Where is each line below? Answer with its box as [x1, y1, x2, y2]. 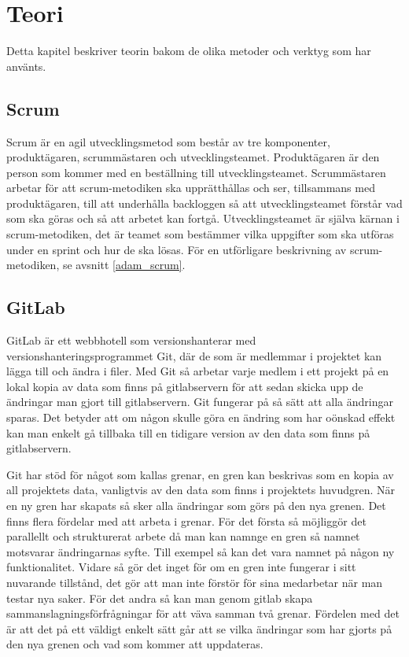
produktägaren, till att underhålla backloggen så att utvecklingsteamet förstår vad [6, 194, 403, 211]
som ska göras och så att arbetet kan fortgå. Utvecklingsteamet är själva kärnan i [6, 210, 400, 227]
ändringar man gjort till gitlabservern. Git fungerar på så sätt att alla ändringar [6, 393, 393, 410]
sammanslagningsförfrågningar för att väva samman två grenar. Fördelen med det [6, 605, 400, 622]
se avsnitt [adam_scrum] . [62, 257, 186, 273]
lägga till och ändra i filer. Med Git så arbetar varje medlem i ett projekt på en [6, 363, 389, 379]
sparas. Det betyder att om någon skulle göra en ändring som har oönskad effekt [6, 409, 396, 426]
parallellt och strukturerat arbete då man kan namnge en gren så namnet [6, 528, 360, 544]
